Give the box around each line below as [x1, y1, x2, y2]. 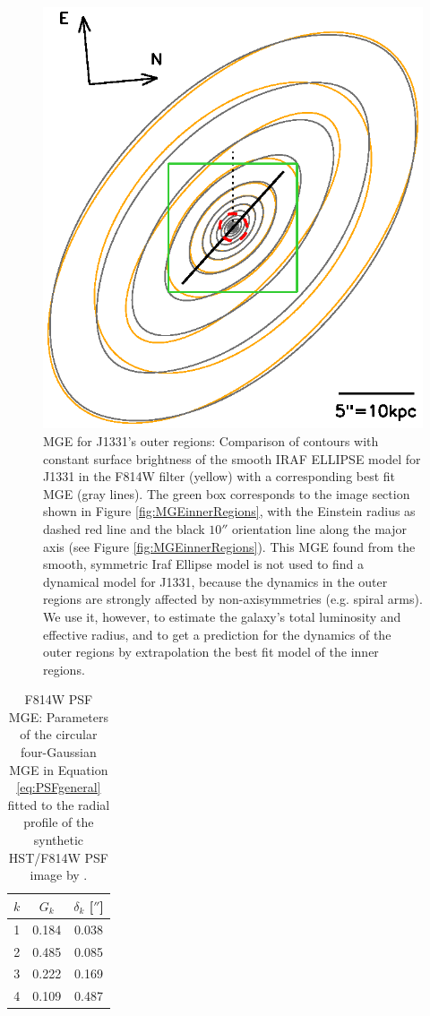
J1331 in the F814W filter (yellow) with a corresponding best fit [43, 467, 396, 486]
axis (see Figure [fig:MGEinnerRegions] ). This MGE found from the [43, 537, 416, 555]
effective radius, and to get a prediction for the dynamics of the [43, 624, 391, 643]
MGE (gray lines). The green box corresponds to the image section [43, 484, 410, 503]
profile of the [23, 813, 94, 831]
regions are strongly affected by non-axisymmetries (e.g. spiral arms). [43, 590, 423, 608]
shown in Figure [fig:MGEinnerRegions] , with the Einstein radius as [43, 502, 416, 521]
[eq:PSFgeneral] [16, 778, 101, 796]
